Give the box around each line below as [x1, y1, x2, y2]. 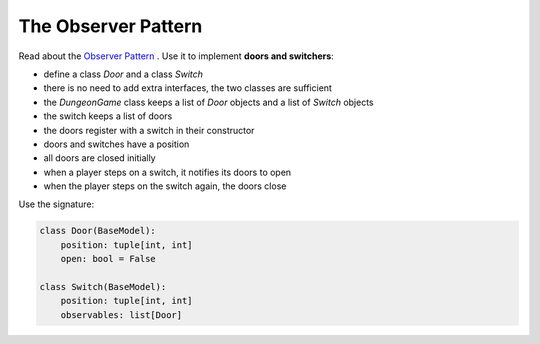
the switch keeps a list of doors [43, 110, 173, 122]
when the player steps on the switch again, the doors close [43, 180, 287, 192]
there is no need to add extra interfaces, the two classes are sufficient [43, 82, 332, 94]
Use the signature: [18, 198, 95, 210]
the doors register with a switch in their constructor [43, 124, 255, 136]
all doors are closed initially [43, 152, 156, 164]
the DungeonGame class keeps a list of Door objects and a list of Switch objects [43, 96, 374, 108]
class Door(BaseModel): [39, 225, 157, 237]
